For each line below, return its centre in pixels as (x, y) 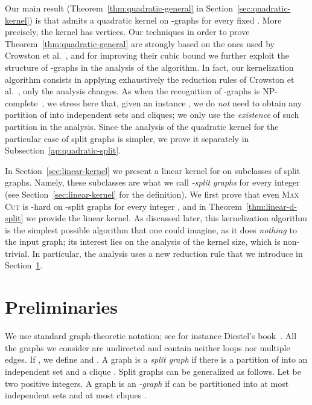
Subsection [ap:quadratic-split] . (63, 150)
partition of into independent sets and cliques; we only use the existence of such (152, 115)
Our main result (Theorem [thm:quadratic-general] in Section (119, 8)
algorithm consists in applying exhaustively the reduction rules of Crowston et (150, 79)
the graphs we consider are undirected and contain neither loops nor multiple (148, 347)
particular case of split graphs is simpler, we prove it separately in (127, 138)
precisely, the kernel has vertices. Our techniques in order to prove (127, 32)
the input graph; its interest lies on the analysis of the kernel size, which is (143, 241)
